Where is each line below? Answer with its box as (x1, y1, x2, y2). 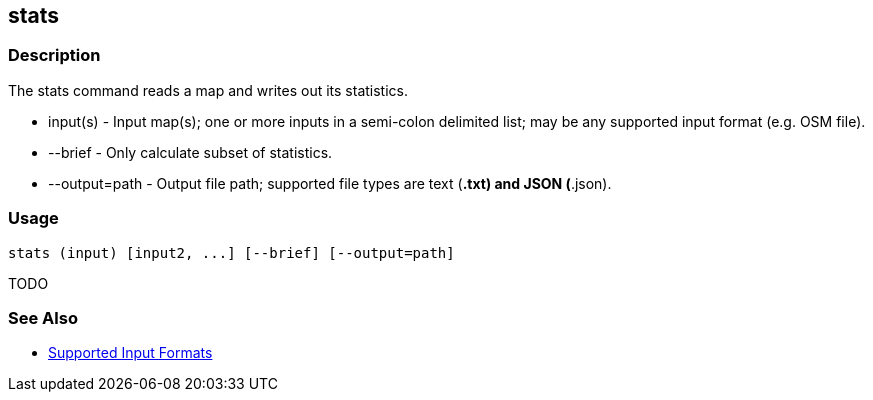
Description (8, 45, 101, 66)
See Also (8, 307, 78, 328)
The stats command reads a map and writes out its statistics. (8, 81, 409, 99)
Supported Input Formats (48, 344, 213, 362)
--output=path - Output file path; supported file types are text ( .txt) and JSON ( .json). (48, 174, 612, 192)
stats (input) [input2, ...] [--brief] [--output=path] (8, 244, 455, 261)
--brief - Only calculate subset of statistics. (48, 143, 333, 161)
